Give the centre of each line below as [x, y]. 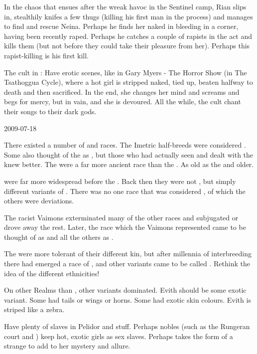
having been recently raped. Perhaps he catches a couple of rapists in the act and [128, 36]
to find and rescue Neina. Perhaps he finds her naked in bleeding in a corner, [121, 26]
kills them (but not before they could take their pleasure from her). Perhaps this [127, 46]
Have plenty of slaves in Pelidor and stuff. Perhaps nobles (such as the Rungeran [127, 326]
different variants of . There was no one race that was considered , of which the [125, 191]
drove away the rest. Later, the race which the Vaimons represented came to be [125, 227]
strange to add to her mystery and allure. [67, 346]
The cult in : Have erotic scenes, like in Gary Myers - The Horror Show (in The [126, 72]
